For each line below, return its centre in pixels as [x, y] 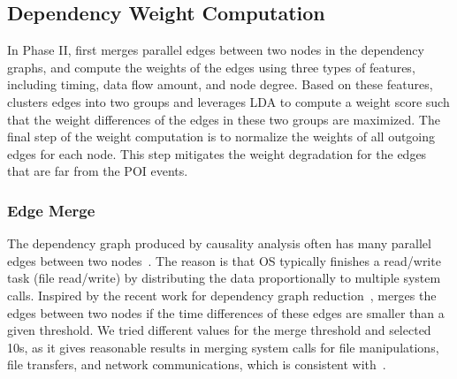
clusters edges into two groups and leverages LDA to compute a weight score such [228, 101]
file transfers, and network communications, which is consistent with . [197, 364]
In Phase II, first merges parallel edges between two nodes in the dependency [216, 50]
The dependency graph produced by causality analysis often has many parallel [219, 243]
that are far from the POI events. [98, 171]
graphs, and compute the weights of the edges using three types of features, [211, 67]
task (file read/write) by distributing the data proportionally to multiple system [224, 278]
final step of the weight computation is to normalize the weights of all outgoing [221, 136]
